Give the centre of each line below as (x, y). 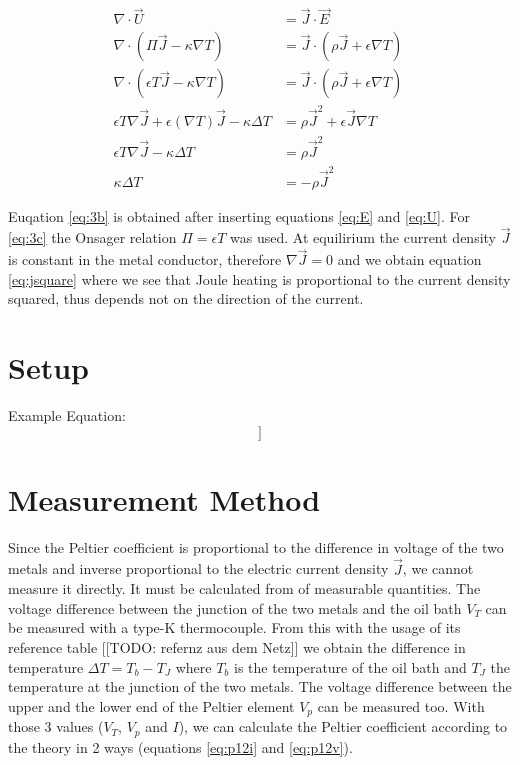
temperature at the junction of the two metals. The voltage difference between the (260, 686)
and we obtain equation (409, 259)
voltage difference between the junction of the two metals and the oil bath (235, 607)
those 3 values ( (56, 726)
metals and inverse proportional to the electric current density (198, 568)
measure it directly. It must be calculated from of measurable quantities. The (244, 588)
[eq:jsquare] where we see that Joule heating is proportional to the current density (259, 278)
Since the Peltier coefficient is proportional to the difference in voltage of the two (256, 546)
